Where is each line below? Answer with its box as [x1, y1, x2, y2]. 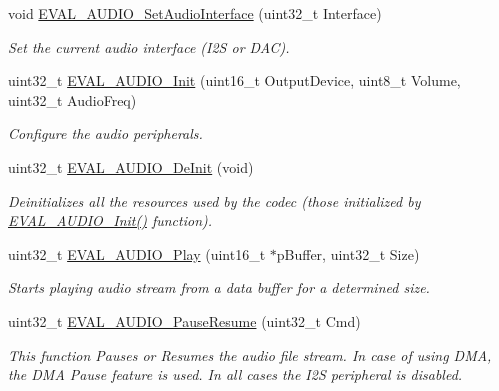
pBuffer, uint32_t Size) [276, 243, 420, 264]
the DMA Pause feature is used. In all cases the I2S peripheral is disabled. [8, 364, 463, 385]
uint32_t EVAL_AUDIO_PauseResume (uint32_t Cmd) [8, 310, 361, 331]
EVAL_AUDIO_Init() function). [8, 210, 213, 231]
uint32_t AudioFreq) [8, 89, 137, 110]
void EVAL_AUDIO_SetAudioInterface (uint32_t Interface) [8, 3, 382, 23]
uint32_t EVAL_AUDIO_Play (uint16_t [8, 243, 266, 264]
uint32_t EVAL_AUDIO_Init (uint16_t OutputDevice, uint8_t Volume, [8, 70, 461, 91]
